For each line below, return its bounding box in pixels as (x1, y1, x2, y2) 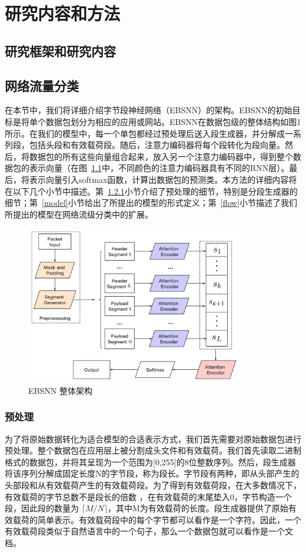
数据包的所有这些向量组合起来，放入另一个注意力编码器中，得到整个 (29, 150, 293, 162)
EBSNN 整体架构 (28, 384, 92, 396)
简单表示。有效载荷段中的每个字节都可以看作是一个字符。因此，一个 (37, 513, 301, 525)
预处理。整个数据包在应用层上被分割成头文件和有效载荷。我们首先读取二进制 (5, 444, 301, 456)
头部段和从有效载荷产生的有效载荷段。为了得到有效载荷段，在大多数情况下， (5, 478, 301, 491)
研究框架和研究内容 (5, 41, 116, 60)
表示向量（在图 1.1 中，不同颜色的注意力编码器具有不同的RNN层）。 (29, 162, 290, 174)
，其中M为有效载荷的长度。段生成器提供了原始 (107, 502, 288, 514)
